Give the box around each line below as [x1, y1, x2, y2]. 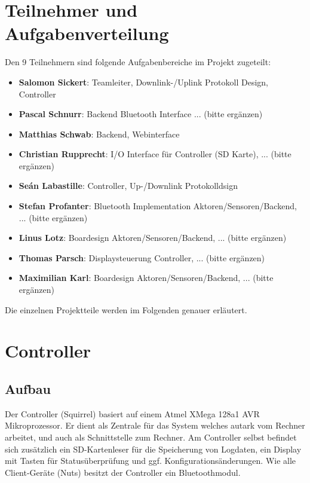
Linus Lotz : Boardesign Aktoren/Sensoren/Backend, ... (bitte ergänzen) [19, 231, 287, 244]
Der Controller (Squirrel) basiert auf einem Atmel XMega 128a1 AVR [5, 407, 260, 420]
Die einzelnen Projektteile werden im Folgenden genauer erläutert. [5, 303, 247, 316]
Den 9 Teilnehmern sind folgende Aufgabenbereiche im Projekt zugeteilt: [5, 56, 271, 68]
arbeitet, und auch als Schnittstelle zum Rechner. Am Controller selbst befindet [5, 430, 297, 443]
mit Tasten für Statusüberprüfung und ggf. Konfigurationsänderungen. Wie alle [5, 454, 296, 467]
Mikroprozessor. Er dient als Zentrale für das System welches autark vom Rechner [5, 419, 305, 432]
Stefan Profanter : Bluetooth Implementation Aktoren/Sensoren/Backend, [19, 200, 297, 212]
